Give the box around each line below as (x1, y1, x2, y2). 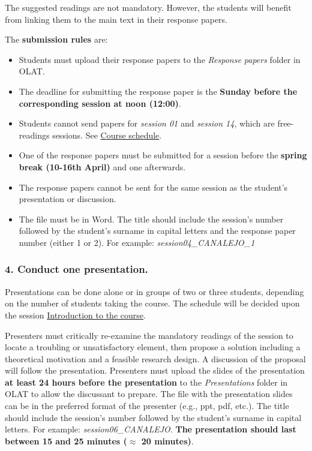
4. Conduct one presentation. (5, 261, 148, 276)
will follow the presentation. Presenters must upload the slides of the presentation (5, 364, 305, 377)
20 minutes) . (141, 434, 194, 447)
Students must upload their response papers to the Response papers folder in (19, 53, 301, 65)
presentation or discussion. (19, 193, 116, 205)
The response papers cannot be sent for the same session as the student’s (19, 181, 288, 193)
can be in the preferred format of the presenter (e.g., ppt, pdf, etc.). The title (5, 399, 289, 412)
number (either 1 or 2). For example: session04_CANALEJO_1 (19, 236, 255, 248)
